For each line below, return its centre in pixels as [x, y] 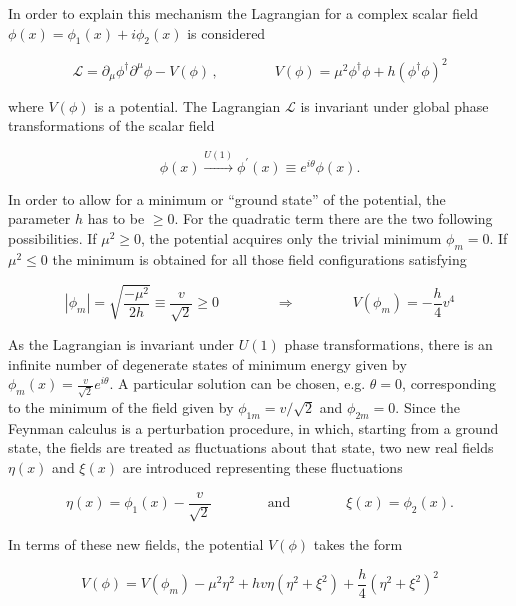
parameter [39, 218]
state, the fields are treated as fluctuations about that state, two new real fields [251, 447]
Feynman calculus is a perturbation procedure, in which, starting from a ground [253, 427]
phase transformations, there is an [388, 344]
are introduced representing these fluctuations [262, 466]
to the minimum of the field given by [121, 406]
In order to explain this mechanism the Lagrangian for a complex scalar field [243, 13]
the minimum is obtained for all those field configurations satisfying [259, 258]
